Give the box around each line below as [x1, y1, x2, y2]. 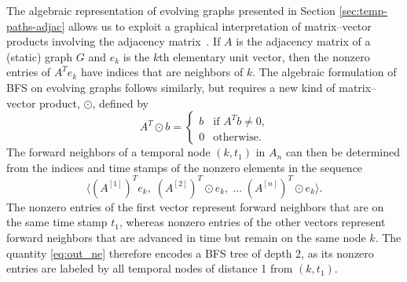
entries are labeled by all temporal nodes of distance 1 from [6, 260, 293, 277]
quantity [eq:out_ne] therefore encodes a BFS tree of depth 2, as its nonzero [6, 244, 374, 261]
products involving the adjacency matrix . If [6, 33, 221, 49]
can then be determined [285, 144, 400, 160]
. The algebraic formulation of [252, 64, 397, 80]
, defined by [92, 94, 148, 111]
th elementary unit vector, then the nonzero [159, 48, 370, 64]
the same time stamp [6, 214, 108, 230]
